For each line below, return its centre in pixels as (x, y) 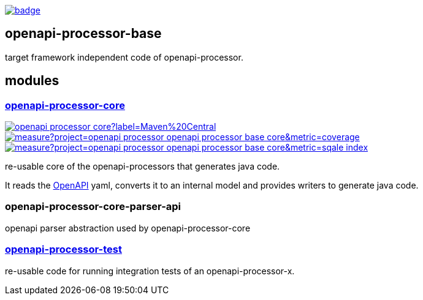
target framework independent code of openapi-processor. (124, 57)
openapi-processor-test (63, 249)
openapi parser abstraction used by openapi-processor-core (128, 228)
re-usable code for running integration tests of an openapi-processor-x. (150, 271)
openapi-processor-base (83, 34)
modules (32, 81)
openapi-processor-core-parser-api (93, 207)
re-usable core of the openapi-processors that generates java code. (143, 167)
